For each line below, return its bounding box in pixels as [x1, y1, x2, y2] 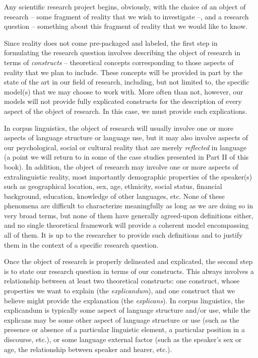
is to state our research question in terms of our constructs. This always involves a [4, 266, 254, 276]
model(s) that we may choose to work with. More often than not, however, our [4, 86, 243, 96]
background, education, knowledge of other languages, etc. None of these [4, 190, 225, 201]
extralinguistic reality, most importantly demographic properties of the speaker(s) [4, 171, 253, 181]
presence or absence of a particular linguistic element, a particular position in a [4, 324, 245, 335]
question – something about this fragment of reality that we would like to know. [4, 21, 248, 31]
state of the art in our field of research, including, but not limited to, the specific [4, 77, 250, 87]
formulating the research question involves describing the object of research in [4, 47, 241, 58]
